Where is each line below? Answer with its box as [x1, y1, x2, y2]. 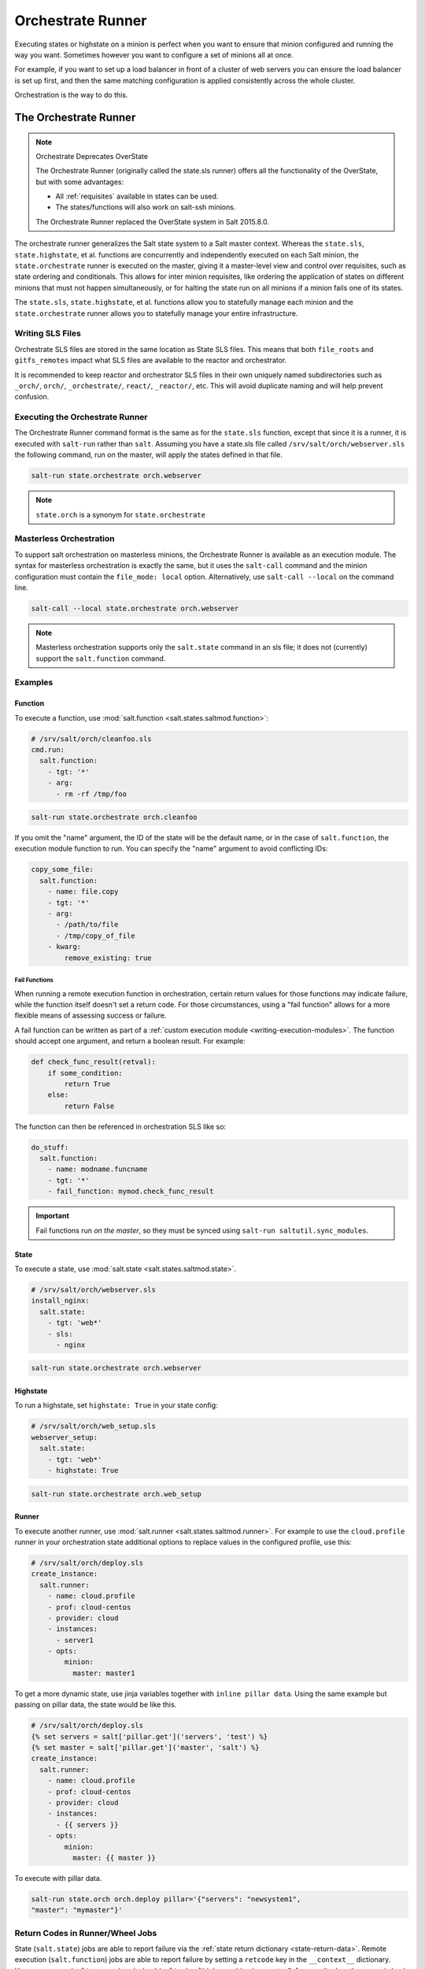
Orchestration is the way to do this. [14, 91, 128, 100]
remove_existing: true [64, 953, 153, 962]
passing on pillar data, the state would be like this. [14, 1700, 177, 1709]
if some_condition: [47, 1068, 124, 1077]
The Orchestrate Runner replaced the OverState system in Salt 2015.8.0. [35, 217, 270, 226]
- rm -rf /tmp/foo [56, 789, 128, 799]
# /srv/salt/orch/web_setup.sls [31, 1422, 157, 1431]
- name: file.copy [47, 887, 119, 896]
